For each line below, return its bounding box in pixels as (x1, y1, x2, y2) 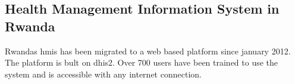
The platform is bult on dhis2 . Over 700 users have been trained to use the (5, 56, 278, 69)
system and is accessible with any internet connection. (5, 67, 202, 80)
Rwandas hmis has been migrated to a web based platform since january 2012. (5, 44, 291, 57)
